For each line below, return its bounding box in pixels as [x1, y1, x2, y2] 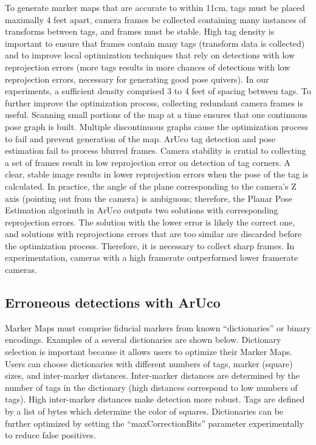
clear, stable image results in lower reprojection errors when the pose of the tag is [5, 168, 309, 181]
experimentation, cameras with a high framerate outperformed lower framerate [5, 251, 298, 264]
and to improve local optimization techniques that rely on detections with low [5, 49, 295, 61]
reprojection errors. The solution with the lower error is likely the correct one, [5, 215, 295, 228]
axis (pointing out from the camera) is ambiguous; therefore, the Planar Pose [5, 191, 292, 204]
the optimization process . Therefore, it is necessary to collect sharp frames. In [5, 239, 295, 252]
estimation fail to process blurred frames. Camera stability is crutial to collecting [5, 144, 306, 157]
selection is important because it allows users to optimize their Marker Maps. [5, 345, 292, 358]
